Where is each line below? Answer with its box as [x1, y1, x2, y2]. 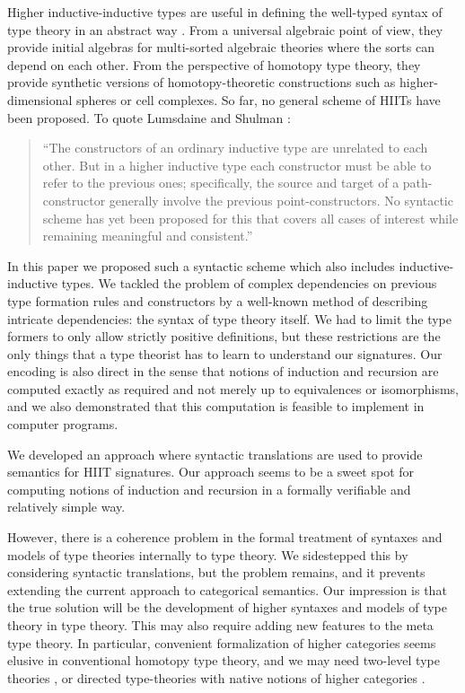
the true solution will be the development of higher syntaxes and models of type [7, 598, 447, 617]
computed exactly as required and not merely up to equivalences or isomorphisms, [7, 379, 460, 398]
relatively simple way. [7, 497, 126, 516]
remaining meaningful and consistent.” [42, 226, 253, 245]
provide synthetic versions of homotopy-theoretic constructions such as [7, 73, 396, 92]
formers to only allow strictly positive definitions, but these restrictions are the [7, 327, 441, 346]
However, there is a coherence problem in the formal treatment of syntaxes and [7, 528, 443, 547]
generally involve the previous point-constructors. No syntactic [109, 190, 453, 209]
